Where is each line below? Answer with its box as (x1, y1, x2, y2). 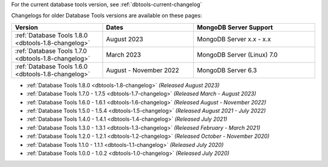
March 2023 (106, 50, 142, 59)
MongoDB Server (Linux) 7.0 (197, 50, 278, 59)
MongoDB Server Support (197, 23, 273, 32)
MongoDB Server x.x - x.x (197, 35, 272, 43)
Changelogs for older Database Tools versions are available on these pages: (11, 12, 202, 19)
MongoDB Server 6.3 (197, 66, 258, 74)
